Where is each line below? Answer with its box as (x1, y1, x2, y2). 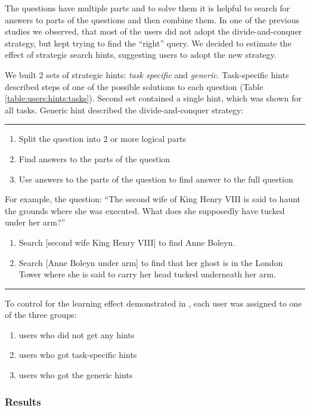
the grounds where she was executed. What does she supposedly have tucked (5, 204, 285, 217)
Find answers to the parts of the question (18, 152, 170, 165)
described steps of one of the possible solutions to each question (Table (5, 80, 263, 92)
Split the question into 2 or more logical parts (18, 132, 187, 145)
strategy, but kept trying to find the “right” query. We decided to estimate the (5, 36, 292, 49)
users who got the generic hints (18, 369, 133, 381)
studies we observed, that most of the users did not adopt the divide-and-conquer (5, 25, 302, 38)
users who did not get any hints (18, 328, 135, 341)
